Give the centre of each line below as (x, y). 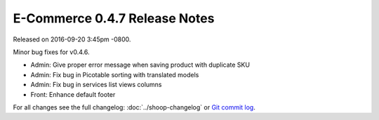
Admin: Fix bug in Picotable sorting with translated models (115, 74)
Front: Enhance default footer (73, 94)
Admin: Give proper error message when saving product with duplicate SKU (140, 65)
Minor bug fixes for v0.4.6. (51, 52)
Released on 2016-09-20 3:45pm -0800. (72, 39)
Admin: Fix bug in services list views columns (96, 85)
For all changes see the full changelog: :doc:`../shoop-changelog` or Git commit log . (134, 107)
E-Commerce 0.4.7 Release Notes (114, 18)
